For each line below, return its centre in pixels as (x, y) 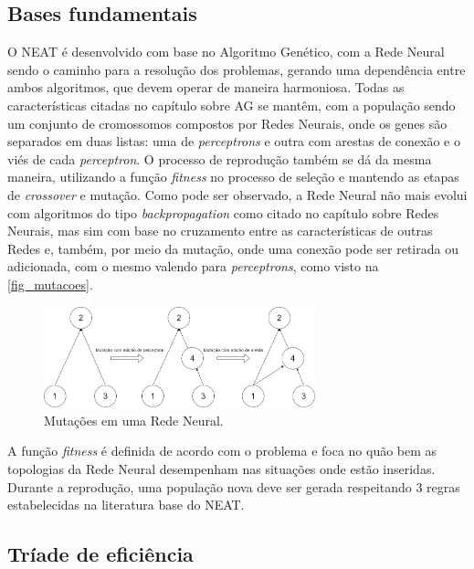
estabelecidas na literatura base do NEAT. (126, 505)
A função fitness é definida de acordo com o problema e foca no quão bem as (222, 451)
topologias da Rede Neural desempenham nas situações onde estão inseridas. (221, 469)
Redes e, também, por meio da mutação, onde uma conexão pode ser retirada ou (233, 248)
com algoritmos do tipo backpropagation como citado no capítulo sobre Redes (223, 212)
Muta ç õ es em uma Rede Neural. (134, 420)
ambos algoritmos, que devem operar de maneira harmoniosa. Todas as (206, 87)
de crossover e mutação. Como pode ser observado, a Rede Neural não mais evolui (237, 194)
